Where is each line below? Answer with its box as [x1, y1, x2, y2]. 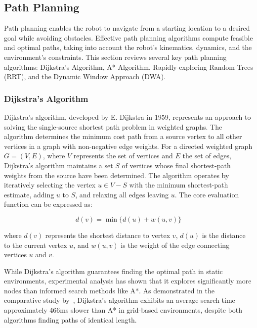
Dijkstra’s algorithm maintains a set [4, 160, 113, 170]
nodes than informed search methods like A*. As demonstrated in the [4, 285, 214, 295]
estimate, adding [4, 189, 54, 199]
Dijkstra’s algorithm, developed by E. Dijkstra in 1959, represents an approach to [4, 111, 251, 122]
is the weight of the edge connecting [121, 239, 230, 250]
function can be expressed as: [4, 199, 92, 209]
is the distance [202, 230, 246, 240]
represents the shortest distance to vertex [45, 230, 171, 240]
